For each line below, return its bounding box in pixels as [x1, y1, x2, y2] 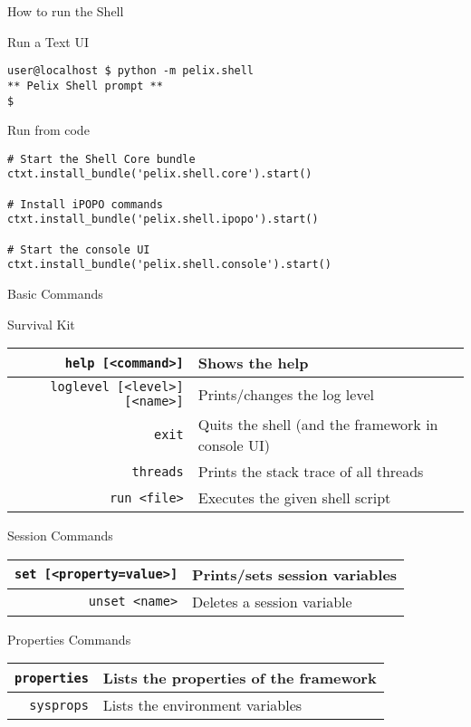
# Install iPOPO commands [7, 197, 163, 211]
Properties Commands [7, 629, 131, 648]
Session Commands [7, 526, 113, 545]
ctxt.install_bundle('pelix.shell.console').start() [7, 258, 332, 272]
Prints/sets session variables [192, 563, 398, 585]
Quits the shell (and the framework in [197, 414, 438, 435]
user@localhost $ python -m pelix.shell [7, 64, 255, 78]
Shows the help [197, 352, 309, 374]
